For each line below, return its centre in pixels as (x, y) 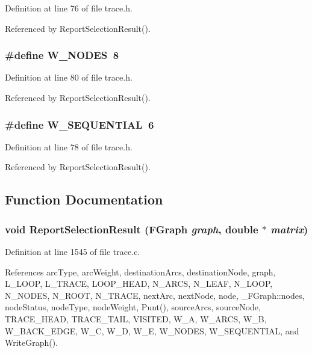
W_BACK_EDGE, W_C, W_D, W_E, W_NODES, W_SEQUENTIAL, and (152, 330)
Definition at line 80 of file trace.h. (69, 77)
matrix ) (289, 229)
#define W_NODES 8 (62, 55)
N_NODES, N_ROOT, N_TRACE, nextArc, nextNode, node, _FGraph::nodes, (155, 295)
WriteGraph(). (32, 342)
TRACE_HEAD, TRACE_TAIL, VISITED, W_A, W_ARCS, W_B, (136, 318)
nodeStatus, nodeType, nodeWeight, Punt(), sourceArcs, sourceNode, (133, 307)
